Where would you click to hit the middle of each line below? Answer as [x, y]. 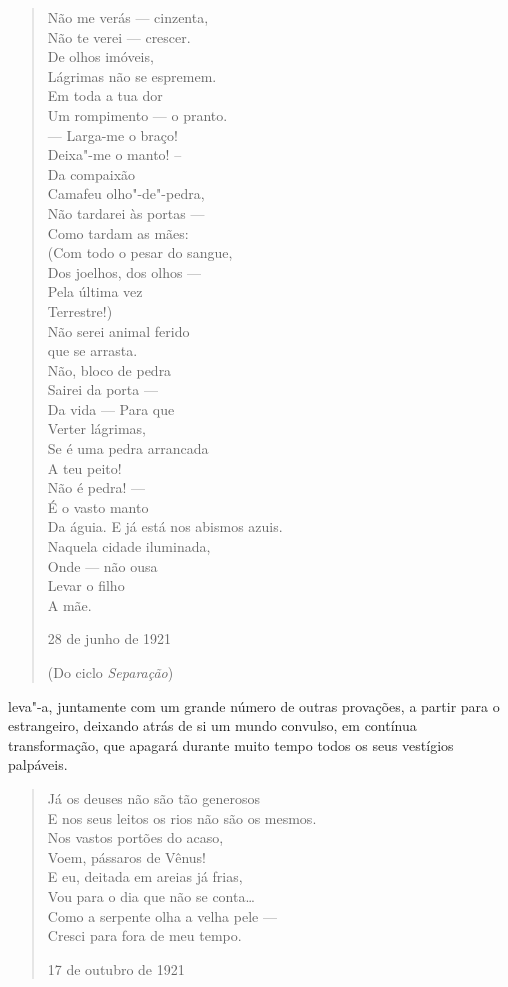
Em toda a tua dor [105, 95]
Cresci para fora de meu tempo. [144, 935]
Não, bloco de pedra [109, 369]
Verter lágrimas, [96, 428]
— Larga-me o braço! [112, 134]
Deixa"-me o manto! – [114, 154]
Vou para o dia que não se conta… [151, 895]
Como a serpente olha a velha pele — [162, 915]
